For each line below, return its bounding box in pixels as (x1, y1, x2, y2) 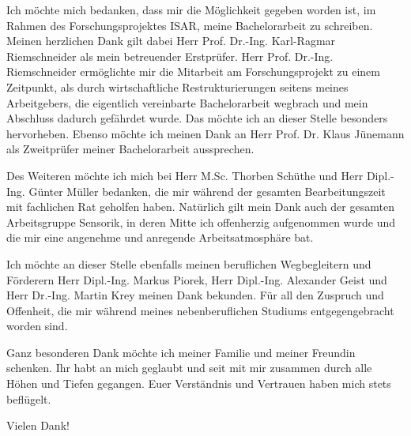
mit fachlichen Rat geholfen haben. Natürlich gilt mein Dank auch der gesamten (6, 198, 394, 215)
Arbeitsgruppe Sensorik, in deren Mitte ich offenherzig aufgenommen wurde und (6, 213, 395, 230)
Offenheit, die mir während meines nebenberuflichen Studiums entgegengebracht (6, 302, 394, 318)
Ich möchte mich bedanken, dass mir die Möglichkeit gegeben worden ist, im (6, 2, 376, 17)
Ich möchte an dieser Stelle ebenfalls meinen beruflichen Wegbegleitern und (6, 255, 371, 272)
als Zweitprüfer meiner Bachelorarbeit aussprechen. (6, 141, 255, 157)
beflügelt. (6, 390, 51, 407)
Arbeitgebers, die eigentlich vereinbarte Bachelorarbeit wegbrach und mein (6, 94, 368, 111)
